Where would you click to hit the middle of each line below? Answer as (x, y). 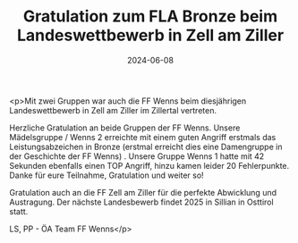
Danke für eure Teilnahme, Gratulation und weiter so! (106, 175)
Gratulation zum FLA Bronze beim (150, 17)
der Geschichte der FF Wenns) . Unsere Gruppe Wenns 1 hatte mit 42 (137, 156)
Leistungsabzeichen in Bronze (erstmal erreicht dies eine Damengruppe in (146, 147)
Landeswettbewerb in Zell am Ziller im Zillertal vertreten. (113, 110)
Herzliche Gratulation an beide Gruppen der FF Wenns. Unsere (125, 128)
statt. (19, 211)
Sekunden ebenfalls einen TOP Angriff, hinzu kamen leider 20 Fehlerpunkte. (149, 165)
